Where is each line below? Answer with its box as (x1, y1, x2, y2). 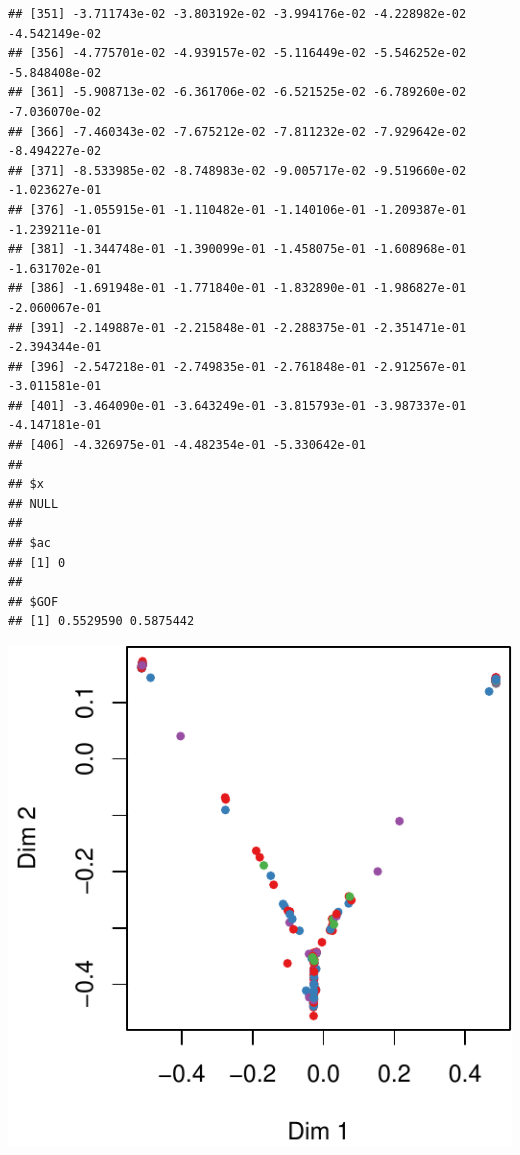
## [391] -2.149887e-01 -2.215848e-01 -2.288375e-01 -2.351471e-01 (8, 320, 467, 335)
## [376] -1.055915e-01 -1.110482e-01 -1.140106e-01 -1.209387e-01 (8, 202, 467, 217)
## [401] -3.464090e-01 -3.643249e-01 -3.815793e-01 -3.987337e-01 (8, 398, 467, 413)
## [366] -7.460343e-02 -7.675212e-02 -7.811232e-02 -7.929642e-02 (8, 124, 467, 139)
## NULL (8, 496, 59, 511)
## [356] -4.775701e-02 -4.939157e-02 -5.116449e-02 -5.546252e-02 (8, 46, 467, 61)
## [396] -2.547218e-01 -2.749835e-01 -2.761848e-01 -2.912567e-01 (8, 359, 467, 374)
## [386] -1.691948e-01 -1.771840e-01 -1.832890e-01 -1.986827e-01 (8, 281, 467, 296)
